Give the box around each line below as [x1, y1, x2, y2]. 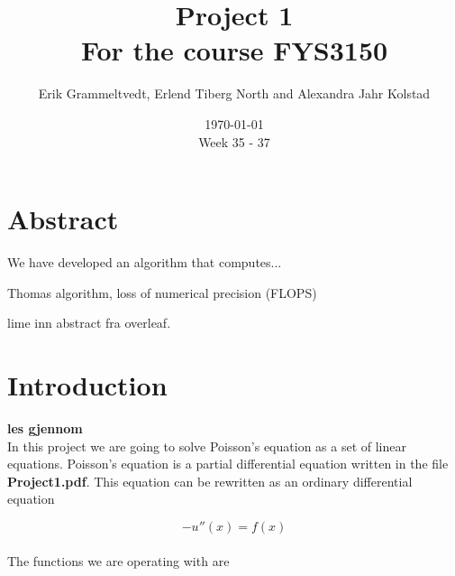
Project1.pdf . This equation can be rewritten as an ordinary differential [7, 471, 413, 490]
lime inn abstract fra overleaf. [7, 313, 171, 332]
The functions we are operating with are [7, 551, 230, 570]
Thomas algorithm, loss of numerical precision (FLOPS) [7, 283, 317, 302]
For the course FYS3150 [80, 32, 388, 69]
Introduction [7, 367, 168, 403]
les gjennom [7, 418, 83, 437]
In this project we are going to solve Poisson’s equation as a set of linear [7, 436, 406, 455]
